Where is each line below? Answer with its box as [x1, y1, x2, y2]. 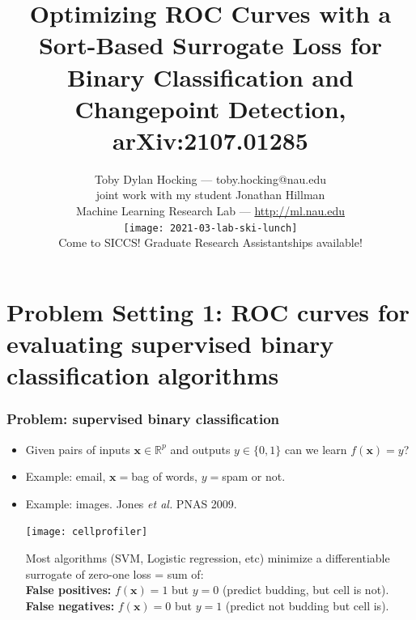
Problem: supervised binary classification [6, 409, 279, 429]
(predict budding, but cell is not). [222, 581, 389, 598]
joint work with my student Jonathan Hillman [96, 186, 325, 203]
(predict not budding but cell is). [225, 597, 389, 614]
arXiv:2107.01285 [112, 123, 308, 156]
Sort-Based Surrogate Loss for [38, 28, 383, 62]
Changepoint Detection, [74, 91, 346, 125]
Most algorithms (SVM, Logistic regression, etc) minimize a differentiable [25, 550, 390, 567]
